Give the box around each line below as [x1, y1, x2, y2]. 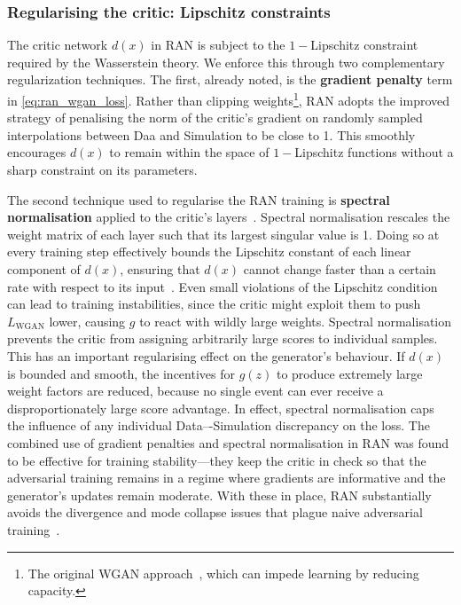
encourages [7, 143, 66, 161]
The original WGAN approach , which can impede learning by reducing [27, 563, 419, 582]
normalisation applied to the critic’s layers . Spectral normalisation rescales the [7, 208, 450, 226]
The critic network [7, 35, 108, 54]
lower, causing [49, 311, 126, 330]
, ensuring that [120, 260, 200, 278]
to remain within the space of [109, 143, 270, 161]
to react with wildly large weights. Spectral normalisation [139, 311, 452, 330]
